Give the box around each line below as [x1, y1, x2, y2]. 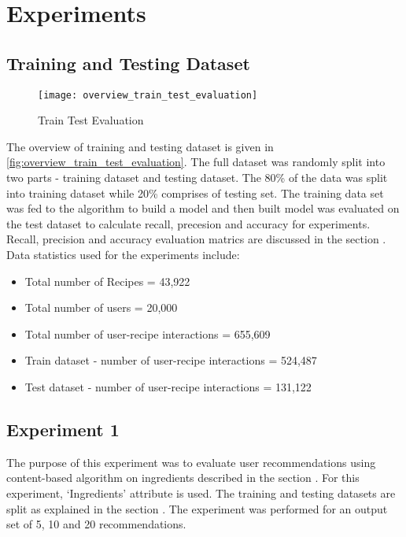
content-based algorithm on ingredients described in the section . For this [6, 469, 360, 486]
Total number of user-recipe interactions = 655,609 [24, 325, 271, 342]
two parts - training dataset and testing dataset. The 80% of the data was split [6, 169, 388, 186]
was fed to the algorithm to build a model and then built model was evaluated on [6, 200, 400, 217]
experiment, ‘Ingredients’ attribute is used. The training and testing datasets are [6, 484, 396, 501]
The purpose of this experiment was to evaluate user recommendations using [6, 454, 376, 470]
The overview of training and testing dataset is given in [6, 138, 274, 154]
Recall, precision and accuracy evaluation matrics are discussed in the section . [6, 231, 386, 247]
